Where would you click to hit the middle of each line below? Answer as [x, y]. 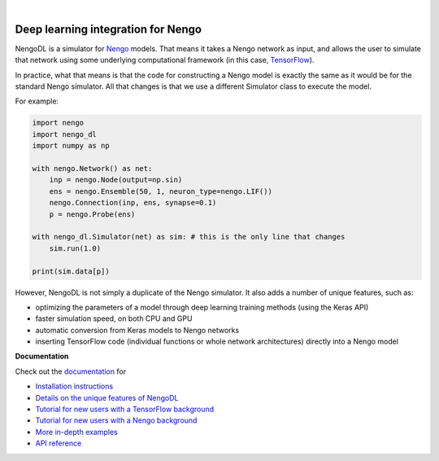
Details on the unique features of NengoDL [107, 397]
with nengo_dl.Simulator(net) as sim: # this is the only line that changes [189, 237]
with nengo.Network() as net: [92, 169]
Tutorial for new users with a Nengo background [116, 420]
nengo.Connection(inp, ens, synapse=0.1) [133, 203]
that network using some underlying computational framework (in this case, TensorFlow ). [165, 60]
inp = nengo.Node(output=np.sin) [116, 180]
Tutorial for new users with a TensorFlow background [125, 409]
